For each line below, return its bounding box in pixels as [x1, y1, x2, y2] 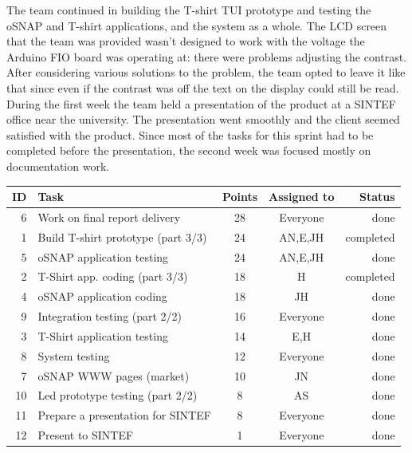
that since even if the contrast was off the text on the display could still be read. [6, 79, 399, 96]
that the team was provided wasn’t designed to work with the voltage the [6, 33, 365, 49]
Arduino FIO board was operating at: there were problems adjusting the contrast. [6, 48, 407, 65]
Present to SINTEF [37, 427, 134, 443]
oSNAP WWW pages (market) [37, 367, 190, 384]
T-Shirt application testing [37, 327, 168, 344]
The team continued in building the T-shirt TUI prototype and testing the [6, 2, 371, 18]
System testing [37, 347, 110, 364]
